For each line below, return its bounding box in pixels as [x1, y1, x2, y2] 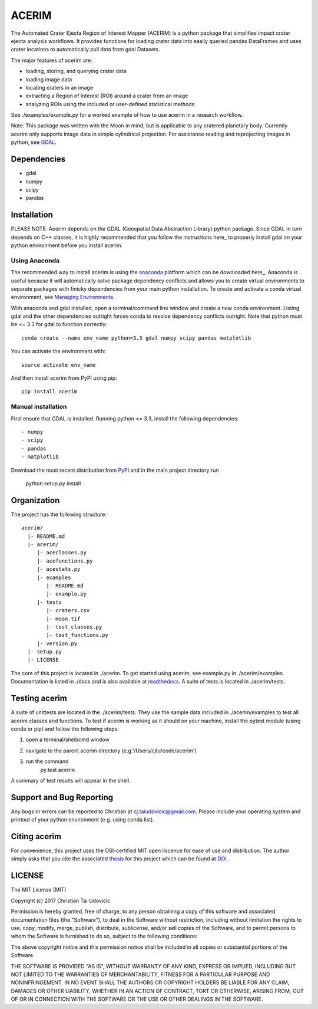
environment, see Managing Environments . [11, 294, 115, 301]
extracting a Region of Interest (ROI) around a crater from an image [25, 92, 188, 100]
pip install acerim [21, 388, 78, 395]
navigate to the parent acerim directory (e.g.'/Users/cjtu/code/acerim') [25, 747, 197, 754]
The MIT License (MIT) [11, 886, 67, 893]
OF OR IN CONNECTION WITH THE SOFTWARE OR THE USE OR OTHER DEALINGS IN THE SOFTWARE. [11, 995, 263, 1003]
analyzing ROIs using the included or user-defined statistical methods [25, 100, 195, 107]
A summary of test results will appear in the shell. [11, 777, 131, 784]
